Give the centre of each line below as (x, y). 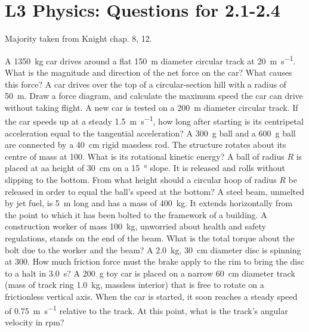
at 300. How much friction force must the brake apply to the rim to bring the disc (154, 261)
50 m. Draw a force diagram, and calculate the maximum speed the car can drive (154, 96)
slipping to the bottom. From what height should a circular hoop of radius (141, 179)
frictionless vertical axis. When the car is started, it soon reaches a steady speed (151, 296)
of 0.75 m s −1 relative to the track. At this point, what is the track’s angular (146, 309)
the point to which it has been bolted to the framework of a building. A (136, 214)
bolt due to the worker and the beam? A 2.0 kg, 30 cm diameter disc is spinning (153, 249)
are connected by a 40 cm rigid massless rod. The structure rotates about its (146, 145)
